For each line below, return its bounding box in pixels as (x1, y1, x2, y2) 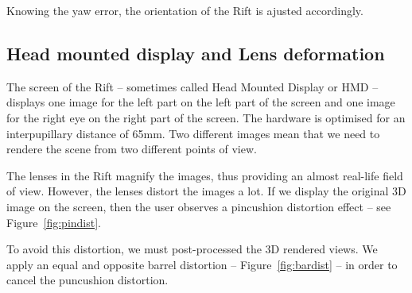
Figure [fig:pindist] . (6, 214, 101, 230)
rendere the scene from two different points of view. (6, 141, 257, 157)
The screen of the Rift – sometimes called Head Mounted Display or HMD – (6, 78, 379, 94)
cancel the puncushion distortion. (6, 272, 169, 288)
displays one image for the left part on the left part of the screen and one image (6, 94, 395, 110)
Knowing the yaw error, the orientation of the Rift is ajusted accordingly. (6, 2, 363, 18)
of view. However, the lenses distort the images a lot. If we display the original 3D (6, 183, 406, 199)
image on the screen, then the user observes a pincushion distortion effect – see (6, 198, 391, 214)
